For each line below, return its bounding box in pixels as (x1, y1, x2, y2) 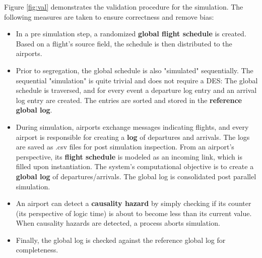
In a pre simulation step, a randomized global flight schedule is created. (16, 28, 246, 39)
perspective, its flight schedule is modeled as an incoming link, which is (16, 151, 242, 162)
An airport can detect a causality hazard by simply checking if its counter (16, 198, 251, 209)
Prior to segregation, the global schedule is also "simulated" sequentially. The (16, 65, 253, 75)
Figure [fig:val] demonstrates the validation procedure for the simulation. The (4, 2, 243, 12)
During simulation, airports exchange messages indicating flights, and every (16, 121, 249, 132)
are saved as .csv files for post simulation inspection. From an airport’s (16, 141, 234, 152)
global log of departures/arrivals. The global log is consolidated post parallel (16, 171, 256, 181)
